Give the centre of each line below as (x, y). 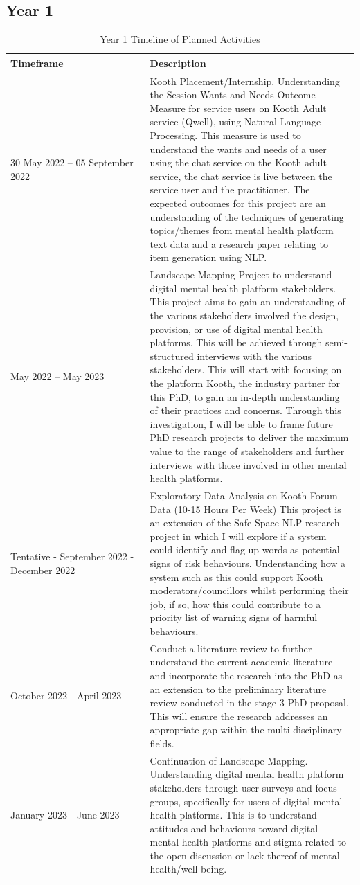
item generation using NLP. (208, 257)
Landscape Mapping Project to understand (241, 275)
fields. (162, 743)
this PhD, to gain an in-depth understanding (245, 396)
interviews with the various (254, 356)
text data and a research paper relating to (239, 243)
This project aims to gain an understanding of (247, 302)
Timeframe (37, 63)
